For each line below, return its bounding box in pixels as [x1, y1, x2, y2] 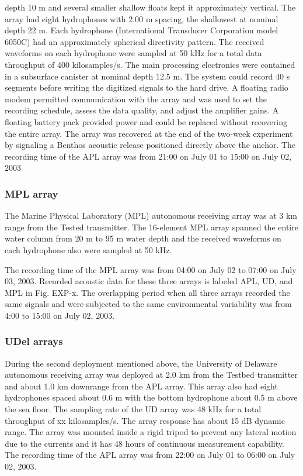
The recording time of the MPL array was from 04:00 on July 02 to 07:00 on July [5, 263, 297, 275]
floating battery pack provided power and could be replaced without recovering [5, 115, 288, 127]
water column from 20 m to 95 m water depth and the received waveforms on [5, 232, 281, 244]
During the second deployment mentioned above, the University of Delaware [5, 357, 277, 369]
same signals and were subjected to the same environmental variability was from [5, 298, 292, 310]
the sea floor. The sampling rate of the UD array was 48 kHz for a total [5, 403, 262, 415]
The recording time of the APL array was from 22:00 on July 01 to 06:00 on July [5, 449, 295, 461]
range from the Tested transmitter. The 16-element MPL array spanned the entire [5, 220, 298, 233]
